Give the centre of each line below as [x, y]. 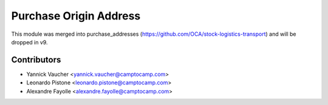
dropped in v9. [29, 42]
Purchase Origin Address [76, 16]
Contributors [36, 60]
